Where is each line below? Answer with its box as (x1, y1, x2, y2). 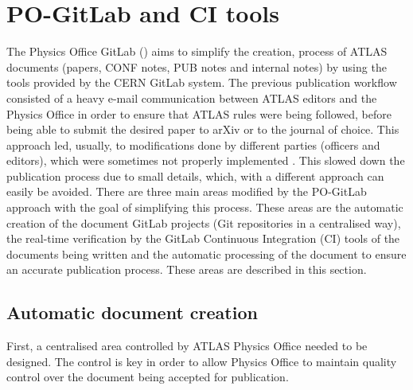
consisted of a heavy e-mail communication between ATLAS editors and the (6, 89, 377, 106)
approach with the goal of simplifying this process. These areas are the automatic (6, 199, 403, 216)
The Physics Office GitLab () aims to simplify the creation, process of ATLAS (6, 43, 388, 60)
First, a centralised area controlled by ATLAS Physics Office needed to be (6, 337, 368, 354)
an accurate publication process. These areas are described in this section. (6, 261, 367, 278)
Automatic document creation (6, 300, 258, 325)
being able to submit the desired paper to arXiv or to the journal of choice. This (6, 121, 399, 138)
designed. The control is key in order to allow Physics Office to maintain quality (6, 353, 397, 369)
